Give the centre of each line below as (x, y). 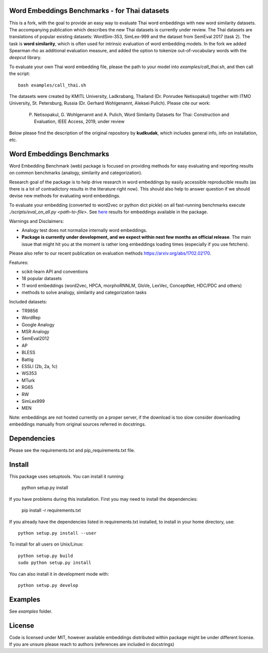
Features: (19, 262)
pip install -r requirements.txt (51, 510)
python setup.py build (46, 556)
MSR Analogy (35, 332)
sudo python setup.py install (55, 563)
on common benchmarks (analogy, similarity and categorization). (76, 173)
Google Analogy (38, 325)
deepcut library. (25, 58)
